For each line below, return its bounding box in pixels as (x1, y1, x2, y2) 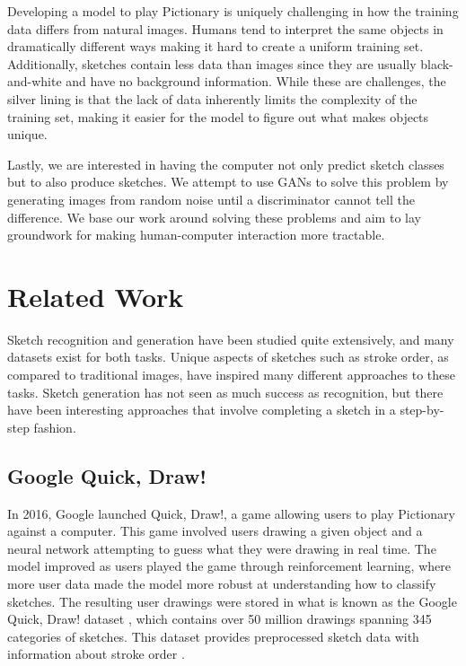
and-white (7, 72, 62, 91)
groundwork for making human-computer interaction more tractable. (7, 225, 385, 244)
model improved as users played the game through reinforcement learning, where (7, 556, 451, 575)
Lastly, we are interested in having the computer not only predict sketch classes (7, 154, 444, 173)
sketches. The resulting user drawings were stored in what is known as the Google (7, 592, 457, 610)
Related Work (7, 277, 184, 314)
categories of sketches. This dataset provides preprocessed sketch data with (7, 627, 419, 645)
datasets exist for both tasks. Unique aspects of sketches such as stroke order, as (7, 347, 449, 366)
